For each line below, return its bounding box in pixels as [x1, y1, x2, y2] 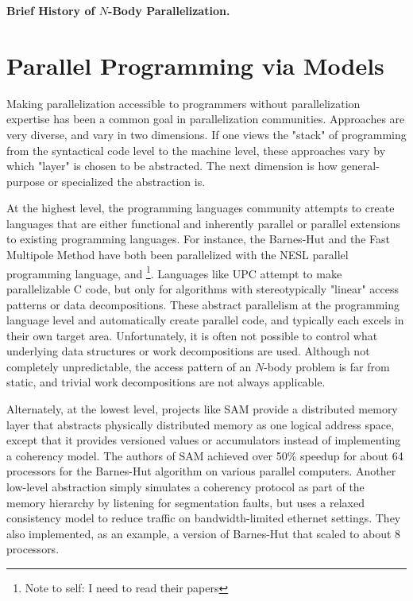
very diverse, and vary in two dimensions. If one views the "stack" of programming [6, 126, 407, 142]
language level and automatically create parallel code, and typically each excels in [6, 312, 404, 328]
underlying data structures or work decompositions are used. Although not [6, 343, 370, 359]
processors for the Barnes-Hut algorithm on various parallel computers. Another [6, 463, 396, 479]
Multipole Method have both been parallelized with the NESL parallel [6, 246, 349, 263]
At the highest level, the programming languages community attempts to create [6, 200, 395, 216]
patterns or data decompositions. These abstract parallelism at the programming [6, 296, 399, 312]
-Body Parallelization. [108, 2, 230, 18]
